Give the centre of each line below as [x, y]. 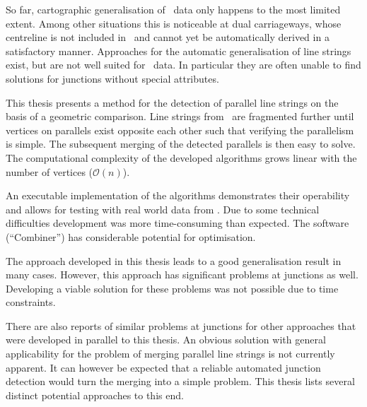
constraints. [31, 302]
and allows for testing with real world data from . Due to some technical [163, 209]
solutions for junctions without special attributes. [112, 78]
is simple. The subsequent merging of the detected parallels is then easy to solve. [181, 144]
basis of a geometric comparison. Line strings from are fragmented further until [180, 116]
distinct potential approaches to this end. [95, 395]
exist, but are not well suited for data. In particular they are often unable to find [183, 65]
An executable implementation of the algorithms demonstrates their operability [178, 195]
